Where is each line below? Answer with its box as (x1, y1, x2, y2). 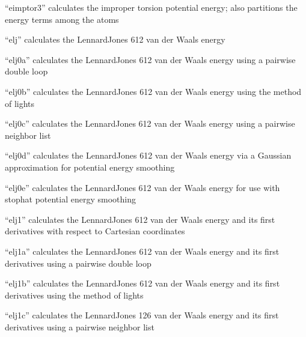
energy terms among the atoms (5, 13, 119, 25)
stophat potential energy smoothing (5, 193, 136, 205)
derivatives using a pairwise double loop (5, 257, 151, 269)
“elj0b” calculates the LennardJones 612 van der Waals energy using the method (5, 85, 302, 97)
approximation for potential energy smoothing (5, 160, 175, 173)
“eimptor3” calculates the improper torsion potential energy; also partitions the (5, 1, 298, 13)
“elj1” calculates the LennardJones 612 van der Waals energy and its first (5, 213, 275, 225)
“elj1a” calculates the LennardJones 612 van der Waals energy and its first (5, 244, 280, 257)
